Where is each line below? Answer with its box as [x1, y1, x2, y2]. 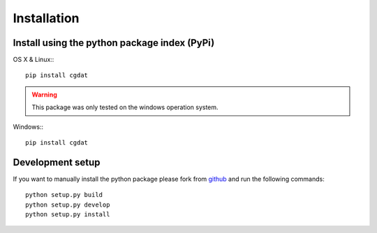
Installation [13, 10, 80, 26]
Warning [31, 90, 57, 99]
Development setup [13, 156, 101, 168]
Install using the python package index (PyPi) [13, 37, 215, 49]
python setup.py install [25, 211, 110, 218]
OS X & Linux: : [13, 56, 54, 64]
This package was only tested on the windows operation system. [31, 103, 219, 111]
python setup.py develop [25, 200, 110, 209]
